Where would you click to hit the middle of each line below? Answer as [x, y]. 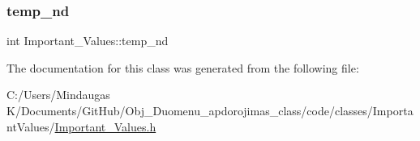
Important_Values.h [105, 126]
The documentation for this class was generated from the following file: [183, 67]
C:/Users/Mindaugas [58, 95]
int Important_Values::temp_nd [88, 41]
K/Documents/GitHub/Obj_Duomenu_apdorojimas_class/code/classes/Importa [210, 110]
